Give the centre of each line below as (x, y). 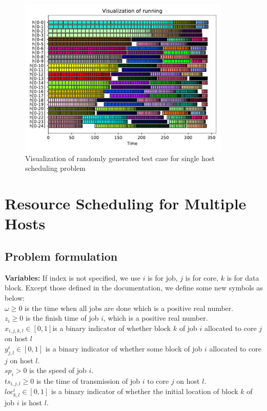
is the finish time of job (62, 318)
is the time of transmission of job (88, 380)
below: (15, 297)
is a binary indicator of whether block (112, 328)
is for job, (163, 277)
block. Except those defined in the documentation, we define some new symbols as (134, 288)
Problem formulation (61, 256)
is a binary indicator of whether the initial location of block (145, 391)
